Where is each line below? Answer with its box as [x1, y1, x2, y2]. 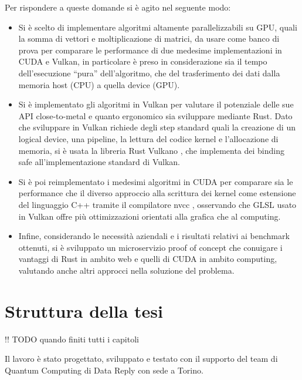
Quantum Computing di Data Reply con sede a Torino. [5, 364, 203, 376]
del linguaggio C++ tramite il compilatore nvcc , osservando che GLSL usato [18, 198, 297, 210]
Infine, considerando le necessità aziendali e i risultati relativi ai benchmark [18, 230, 290, 242]
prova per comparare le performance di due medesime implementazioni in [18, 43, 282, 56]
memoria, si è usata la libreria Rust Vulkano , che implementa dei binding [18, 144, 285, 156]
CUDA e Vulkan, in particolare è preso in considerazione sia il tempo [18, 55, 267, 68]
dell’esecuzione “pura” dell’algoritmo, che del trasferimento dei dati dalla [18, 66, 280, 79]
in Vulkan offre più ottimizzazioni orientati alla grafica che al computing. [18, 210, 281, 222]
